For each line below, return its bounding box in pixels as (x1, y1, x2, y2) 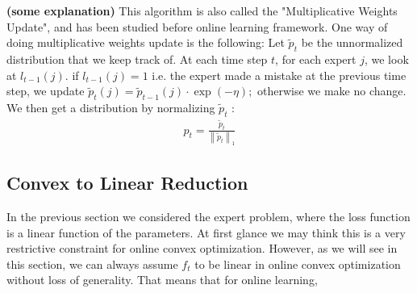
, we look (364, 50, 409, 67)
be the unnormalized (301, 34, 403, 51)
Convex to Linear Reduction (6, 170, 248, 195)
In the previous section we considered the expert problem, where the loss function (6, 208, 411, 225)
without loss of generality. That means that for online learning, (6, 271, 318, 288)
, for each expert (275, 50, 357, 67)
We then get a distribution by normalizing (6, 98, 215, 115)
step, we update (6, 82, 85, 99)
